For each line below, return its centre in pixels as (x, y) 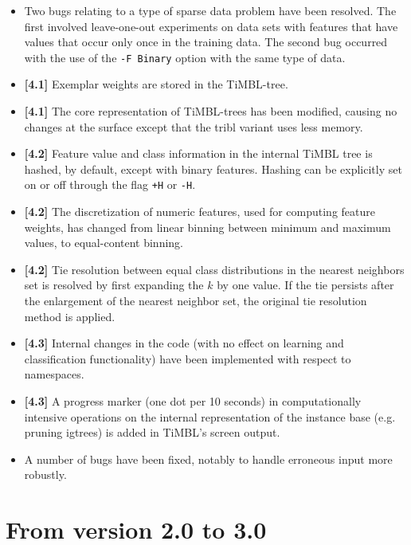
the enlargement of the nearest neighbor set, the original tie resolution (196, 301)
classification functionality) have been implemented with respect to (188, 358)
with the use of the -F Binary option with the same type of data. (185, 57)
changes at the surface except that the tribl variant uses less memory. (194, 126)
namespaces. (54, 374)
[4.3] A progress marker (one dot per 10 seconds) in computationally (193, 401)
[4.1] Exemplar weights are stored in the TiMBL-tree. (156, 84)
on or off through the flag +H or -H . (110, 184)
